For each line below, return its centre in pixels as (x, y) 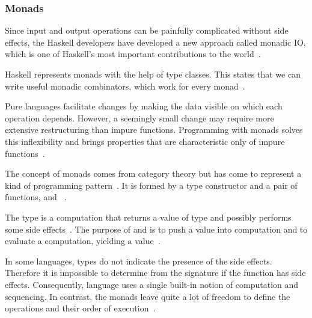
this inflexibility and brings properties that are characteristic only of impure (145, 141)
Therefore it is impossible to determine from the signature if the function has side (155, 273)
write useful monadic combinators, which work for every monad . (125, 86)
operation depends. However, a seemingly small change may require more (139, 118)
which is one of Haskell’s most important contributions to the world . (133, 54)
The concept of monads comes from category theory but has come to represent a (153, 173)
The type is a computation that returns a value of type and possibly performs (148, 217)
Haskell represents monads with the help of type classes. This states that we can (153, 74)
